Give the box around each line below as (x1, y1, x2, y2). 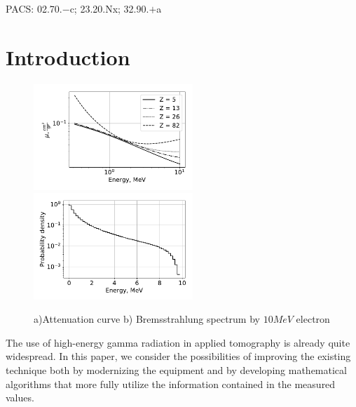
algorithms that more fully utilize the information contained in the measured (6, 376, 336, 391)
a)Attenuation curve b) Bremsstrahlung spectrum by (34, 312, 260, 326)
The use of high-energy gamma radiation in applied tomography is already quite (6, 335, 350, 349)
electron (296, 312, 330, 326)
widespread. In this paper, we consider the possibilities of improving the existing (6, 349, 351, 363)
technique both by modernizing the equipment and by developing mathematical (6, 363, 347, 378)
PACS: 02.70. (6, 1, 62, 15)
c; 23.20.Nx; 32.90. (69, 1, 149, 15)
